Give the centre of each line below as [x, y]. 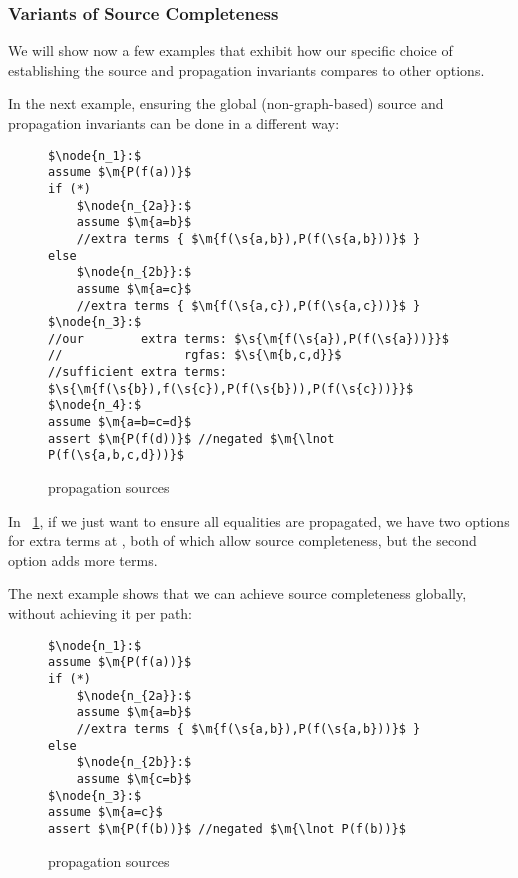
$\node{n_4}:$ [95, 405]
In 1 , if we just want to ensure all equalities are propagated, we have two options [259, 520]
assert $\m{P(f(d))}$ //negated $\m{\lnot [191, 438]
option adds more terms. [83, 559]
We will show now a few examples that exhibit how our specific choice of [230, 50]
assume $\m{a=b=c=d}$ [120, 422]
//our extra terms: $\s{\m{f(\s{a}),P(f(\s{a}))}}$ [248, 338]
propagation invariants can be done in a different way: [174, 123]
